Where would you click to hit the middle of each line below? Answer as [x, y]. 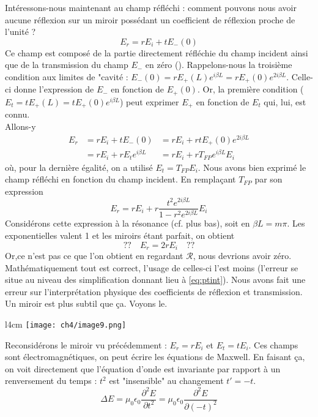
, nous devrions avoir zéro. [242, 256]
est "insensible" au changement [166, 381]
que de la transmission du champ [67, 65]
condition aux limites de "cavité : [67, 76]
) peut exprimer [150, 101]
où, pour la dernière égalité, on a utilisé [79, 167]
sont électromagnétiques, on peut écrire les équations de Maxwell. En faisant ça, [155, 357]
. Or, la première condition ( [250, 89]
